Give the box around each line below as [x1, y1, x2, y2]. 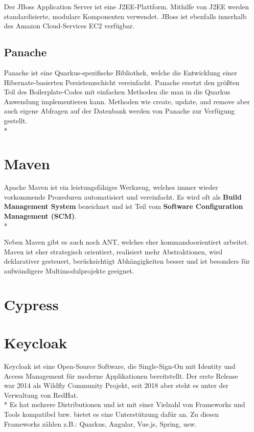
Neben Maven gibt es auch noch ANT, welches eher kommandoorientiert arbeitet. [4, 237, 249, 247]
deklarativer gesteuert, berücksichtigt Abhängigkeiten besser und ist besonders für [4, 256, 250, 266]
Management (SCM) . [4, 211, 77, 221]
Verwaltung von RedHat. [4, 389, 78, 400]
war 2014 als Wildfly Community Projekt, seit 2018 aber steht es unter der [4, 380, 229, 390]
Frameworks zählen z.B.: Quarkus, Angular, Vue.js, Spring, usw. [4, 418, 197, 429]
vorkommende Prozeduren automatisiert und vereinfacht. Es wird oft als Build [4, 191, 242, 202]
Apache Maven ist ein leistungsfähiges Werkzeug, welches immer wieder [4, 182, 218, 192]
